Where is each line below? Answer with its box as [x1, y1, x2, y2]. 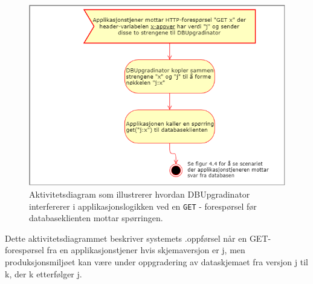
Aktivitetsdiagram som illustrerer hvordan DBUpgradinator [29, 187, 250, 200]
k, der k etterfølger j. [5, 267, 82, 280]
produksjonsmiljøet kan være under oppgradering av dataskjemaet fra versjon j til [5, 255, 308, 268]
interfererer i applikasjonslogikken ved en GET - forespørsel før [29, 199, 257, 212]
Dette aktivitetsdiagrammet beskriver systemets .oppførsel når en [5, 231, 247, 244]
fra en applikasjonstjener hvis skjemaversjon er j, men [47, 244, 245, 256]
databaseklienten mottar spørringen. [29, 211, 163, 224]
